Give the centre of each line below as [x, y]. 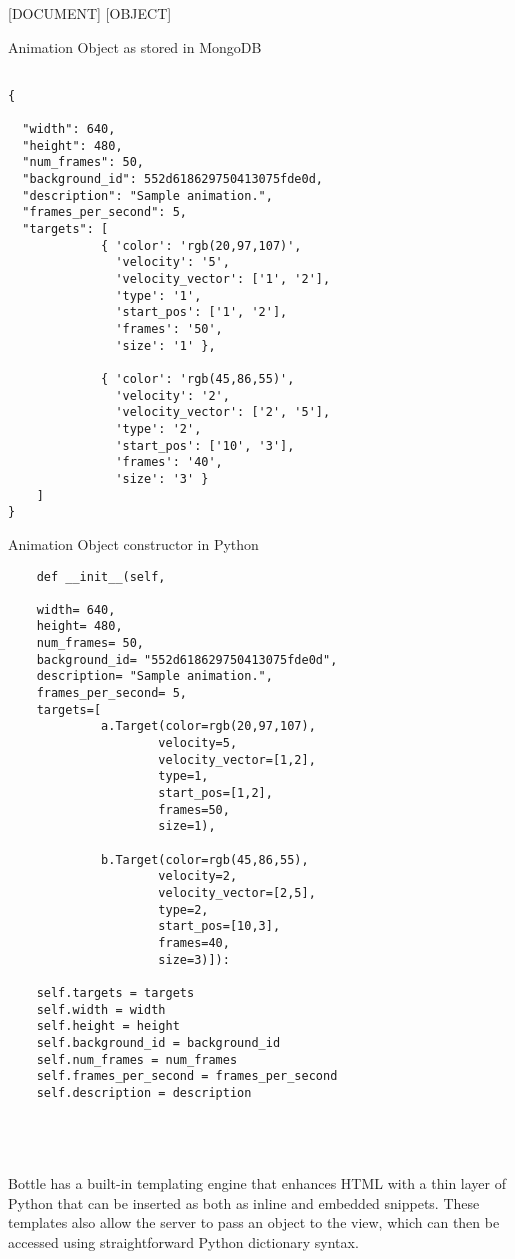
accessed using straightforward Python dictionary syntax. [183, 1242]
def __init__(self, [101, 576]
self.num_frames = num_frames [137, 1059]
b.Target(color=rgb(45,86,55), [205, 859]
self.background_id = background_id [158, 1042]
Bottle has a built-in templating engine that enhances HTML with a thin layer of [257, 1183]
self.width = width [101, 1009]
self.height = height [108, 1026]
